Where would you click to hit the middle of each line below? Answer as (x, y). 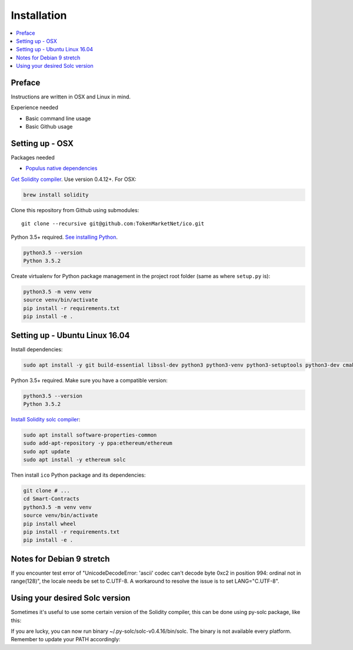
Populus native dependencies (61, 169)
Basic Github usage (49, 127)
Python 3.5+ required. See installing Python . (64, 237)
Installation (39, 15)
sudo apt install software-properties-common (90, 435)
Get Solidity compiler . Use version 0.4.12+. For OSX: (74, 179)
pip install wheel (50, 524)
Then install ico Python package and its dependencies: (79, 475)
